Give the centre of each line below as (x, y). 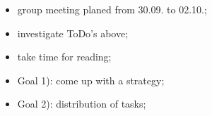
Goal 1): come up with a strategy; (91, 80)
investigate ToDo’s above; (73, 33)
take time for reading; (64, 57)
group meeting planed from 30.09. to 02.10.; (112, 9)
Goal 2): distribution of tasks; (82, 104)
